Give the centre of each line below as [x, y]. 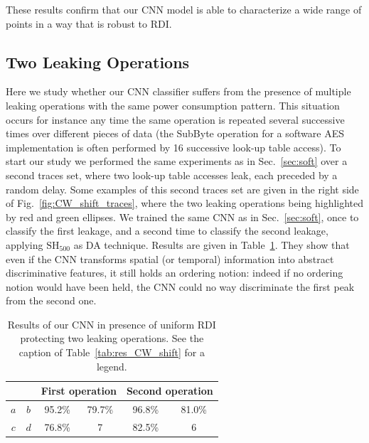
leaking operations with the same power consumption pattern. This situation [173, 105]
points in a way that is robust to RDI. [89, 23]
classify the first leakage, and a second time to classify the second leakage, [167, 231]
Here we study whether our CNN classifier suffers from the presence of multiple [178, 91]
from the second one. [51, 300]
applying [25, 244]
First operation [79, 391]
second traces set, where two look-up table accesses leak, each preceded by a [172, 175]
